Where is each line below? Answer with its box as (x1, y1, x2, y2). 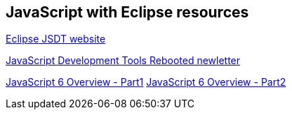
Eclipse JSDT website (6, 33, 106, 45)
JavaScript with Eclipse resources (6, 3, 249, 21)
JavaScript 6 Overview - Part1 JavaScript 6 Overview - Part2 (6, 76, 286, 89)
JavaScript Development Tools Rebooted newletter (6, 54, 241, 67)
